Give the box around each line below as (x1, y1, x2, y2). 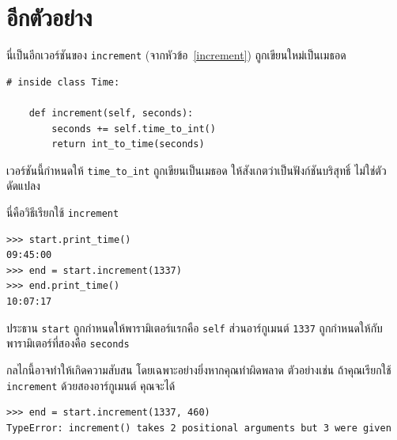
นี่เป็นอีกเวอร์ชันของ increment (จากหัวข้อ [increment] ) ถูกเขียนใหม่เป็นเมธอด (6, 47, 346, 63)
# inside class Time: (6, 76, 120, 88)
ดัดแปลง (6, 177, 40, 194)
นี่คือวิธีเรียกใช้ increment (6, 204, 119, 220)
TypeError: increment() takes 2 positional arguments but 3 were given (6, 422, 391, 434)
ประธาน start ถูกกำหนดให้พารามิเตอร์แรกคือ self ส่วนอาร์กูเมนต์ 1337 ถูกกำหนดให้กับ (6, 319, 383, 336)
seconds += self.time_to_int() (51, 123, 216, 135)
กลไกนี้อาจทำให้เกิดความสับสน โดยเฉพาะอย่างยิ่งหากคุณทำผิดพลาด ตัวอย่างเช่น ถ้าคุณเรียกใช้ (6, 361, 391, 377)
